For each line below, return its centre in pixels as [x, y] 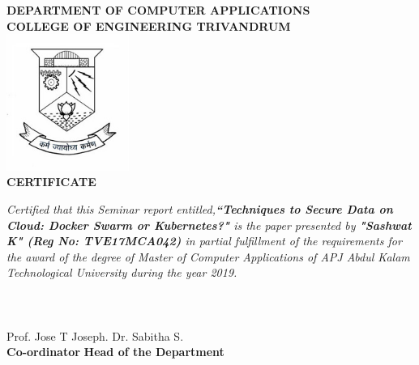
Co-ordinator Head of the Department [115, 352]
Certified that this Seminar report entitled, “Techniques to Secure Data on [200, 208]
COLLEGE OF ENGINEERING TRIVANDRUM [149, 25]
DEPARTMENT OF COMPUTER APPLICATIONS [158, 10]
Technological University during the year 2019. [122, 272]
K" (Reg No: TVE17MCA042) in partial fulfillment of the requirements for [204, 241]
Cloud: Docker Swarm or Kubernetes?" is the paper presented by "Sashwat [209, 225]
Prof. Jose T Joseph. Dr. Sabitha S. [95, 335]
